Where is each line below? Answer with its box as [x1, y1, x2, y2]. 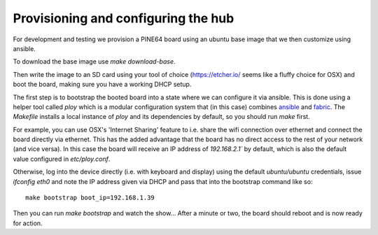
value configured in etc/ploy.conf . [13, 155, 111, 163]
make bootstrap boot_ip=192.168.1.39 [25, 194, 155, 202]
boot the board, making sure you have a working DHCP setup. [13, 80, 192, 89]
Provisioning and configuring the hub [13, 10, 234, 26]
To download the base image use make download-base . [13, 57, 176, 66]
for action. [13, 219, 43, 227]
